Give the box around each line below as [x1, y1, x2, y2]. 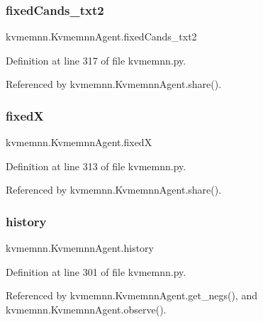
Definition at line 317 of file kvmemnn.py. [6, 52, 186, 67]
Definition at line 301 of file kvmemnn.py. [6, 264, 186, 279]
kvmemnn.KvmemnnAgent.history [6, 240, 154, 255]
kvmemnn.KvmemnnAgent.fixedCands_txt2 [6, 29, 197, 44]
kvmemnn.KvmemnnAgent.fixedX [6, 135, 152, 150]
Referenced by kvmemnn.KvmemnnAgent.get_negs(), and [6, 288, 257, 303]
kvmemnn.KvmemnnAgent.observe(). [6, 302, 167, 316]
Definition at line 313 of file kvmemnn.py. [6, 158, 186, 173]
